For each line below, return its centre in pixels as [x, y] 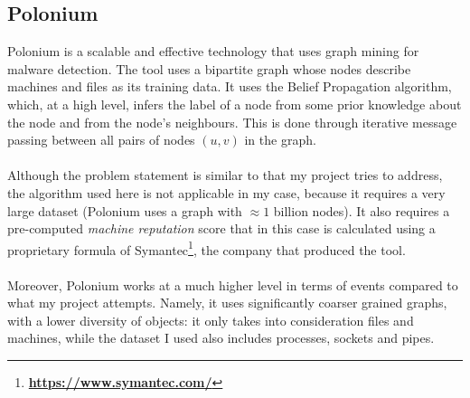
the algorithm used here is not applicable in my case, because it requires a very [226, 192]
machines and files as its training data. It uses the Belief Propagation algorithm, [230, 86]
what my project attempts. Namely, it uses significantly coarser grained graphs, [227, 303]
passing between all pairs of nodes [101, 140]
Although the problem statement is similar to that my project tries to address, [225, 175]
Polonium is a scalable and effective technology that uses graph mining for [213, 51]
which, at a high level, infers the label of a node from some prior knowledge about [235, 104]
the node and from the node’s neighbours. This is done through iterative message [232, 122]
